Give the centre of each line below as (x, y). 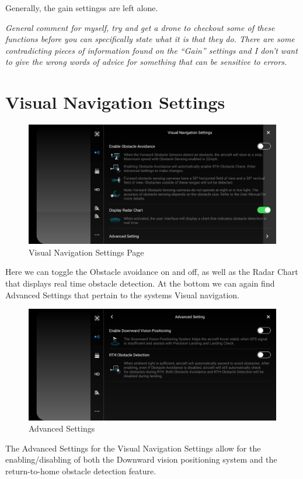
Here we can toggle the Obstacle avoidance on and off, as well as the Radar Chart (152, 272)
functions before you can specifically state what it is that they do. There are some (150, 39)
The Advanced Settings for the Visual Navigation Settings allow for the (133, 448)
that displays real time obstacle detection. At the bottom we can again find (140, 283)
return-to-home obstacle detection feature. (81, 471)
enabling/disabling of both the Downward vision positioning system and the (141, 459)
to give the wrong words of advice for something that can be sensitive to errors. (146, 62)
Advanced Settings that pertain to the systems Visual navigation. (122, 294)
